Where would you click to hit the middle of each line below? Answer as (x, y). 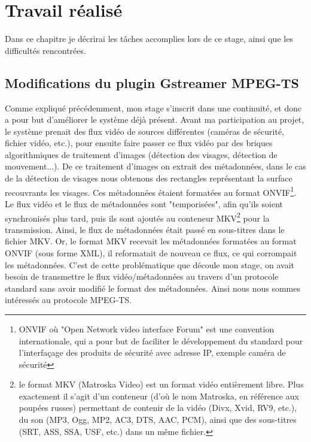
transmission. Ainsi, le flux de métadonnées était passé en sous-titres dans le (145, 229)
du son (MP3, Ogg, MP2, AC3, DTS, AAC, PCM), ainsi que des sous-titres (158, 420)
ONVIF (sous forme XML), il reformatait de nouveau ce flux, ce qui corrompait (151, 252)
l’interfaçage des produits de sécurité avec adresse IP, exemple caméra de (152, 352)
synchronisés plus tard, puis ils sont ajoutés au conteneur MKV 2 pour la (137, 217)
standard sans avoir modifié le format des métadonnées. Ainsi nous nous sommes (153, 288)
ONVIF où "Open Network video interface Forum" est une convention (147, 329)
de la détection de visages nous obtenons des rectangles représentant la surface (149, 178)
